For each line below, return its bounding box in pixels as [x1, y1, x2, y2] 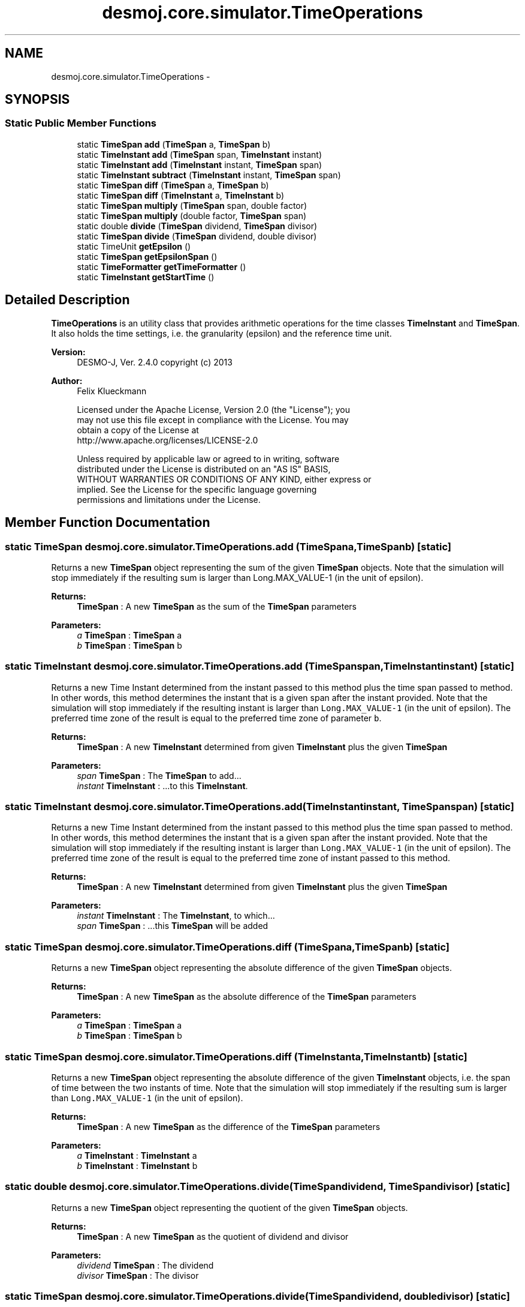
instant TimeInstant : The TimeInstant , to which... [77, 910, 275, 921]
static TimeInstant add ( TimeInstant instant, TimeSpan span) [77, 159, 322, 170]
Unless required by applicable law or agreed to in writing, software [77, 453, 340, 464]
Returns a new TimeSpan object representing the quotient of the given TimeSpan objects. [51, 1202, 408, 1213]
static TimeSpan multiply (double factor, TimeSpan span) [77, 210, 307, 221]
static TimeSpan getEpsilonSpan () [77, 251, 218, 262]
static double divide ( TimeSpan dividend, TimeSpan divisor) [77, 220, 318, 231]
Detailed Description [5, 292, 130, 308]
